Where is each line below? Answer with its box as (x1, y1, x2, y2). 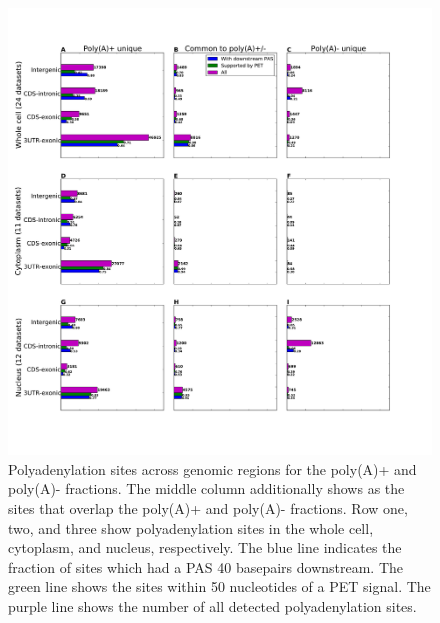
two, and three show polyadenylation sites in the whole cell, (8, 517, 374, 538)
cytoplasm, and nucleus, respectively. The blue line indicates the (8, 537, 402, 558)
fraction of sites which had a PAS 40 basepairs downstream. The (8, 556, 404, 577)
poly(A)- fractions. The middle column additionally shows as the (8, 478, 405, 499)
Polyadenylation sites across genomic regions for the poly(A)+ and (8, 458, 417, 479)
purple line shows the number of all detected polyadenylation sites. (8, 595, 417, 616)
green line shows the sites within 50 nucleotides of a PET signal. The (8, 576, 431, 597)
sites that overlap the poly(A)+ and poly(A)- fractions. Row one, (8, 497, 408, 518)
